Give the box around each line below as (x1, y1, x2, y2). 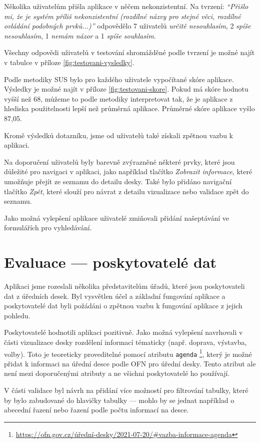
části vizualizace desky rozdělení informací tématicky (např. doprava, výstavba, (4, 336, 247, 347)
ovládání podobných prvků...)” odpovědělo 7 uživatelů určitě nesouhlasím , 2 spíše (4, 21, 251, 31)
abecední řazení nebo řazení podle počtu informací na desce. (4, 404, 189, 415)
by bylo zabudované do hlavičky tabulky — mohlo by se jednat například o (4, 394, 234, 405)
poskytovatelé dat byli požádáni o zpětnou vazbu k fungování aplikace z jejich (4, 300, 242, 311)
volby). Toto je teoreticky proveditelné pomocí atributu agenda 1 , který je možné (4, 347, 252, 359)
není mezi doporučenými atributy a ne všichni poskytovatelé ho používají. (4, 368, 230, 378)
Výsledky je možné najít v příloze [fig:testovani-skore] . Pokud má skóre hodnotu (4, 84, 248, 94)
